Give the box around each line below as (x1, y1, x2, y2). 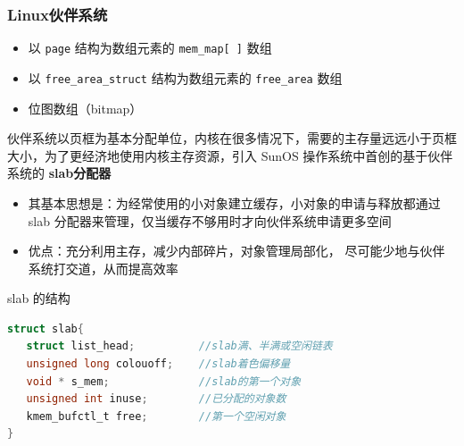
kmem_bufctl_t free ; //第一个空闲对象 (26, 409, 286, 423)
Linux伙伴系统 (7, 3, 108, 25)
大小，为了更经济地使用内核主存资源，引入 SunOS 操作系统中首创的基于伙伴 (7, 146, 453, 164)
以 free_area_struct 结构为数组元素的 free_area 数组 (28, 68, 343, 87)
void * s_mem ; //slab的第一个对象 (26, 374, 302, 388)
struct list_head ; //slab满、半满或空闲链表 (26, 340, 333, 353)
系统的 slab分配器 (7, 164, 112, 182)
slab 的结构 (7, 289, 70, 307)
